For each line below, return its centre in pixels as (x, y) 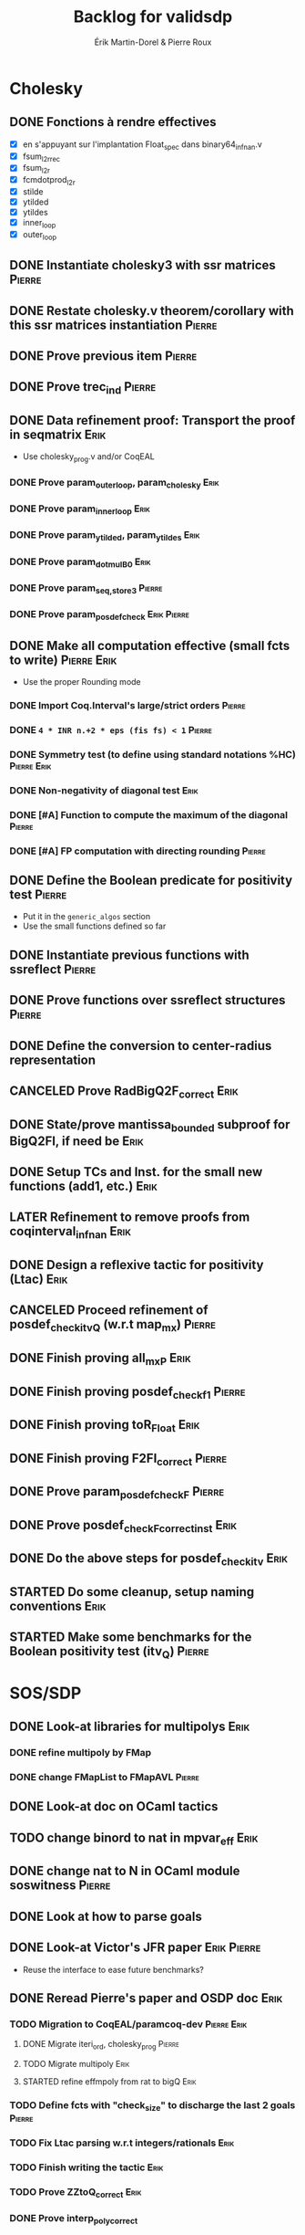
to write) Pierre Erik (63, 660)
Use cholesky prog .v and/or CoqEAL (88, 458)
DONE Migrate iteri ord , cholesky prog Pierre (101, 2045)
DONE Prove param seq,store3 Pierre (86, 589)
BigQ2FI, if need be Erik (76, 1141)
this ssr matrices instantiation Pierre (113, 325)
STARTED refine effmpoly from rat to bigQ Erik (110, 2082)
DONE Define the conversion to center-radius (141, 1046)
